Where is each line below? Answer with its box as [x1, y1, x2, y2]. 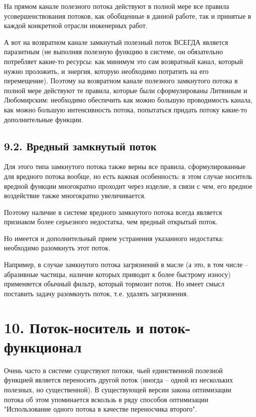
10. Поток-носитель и [4, 317, 144, 337]
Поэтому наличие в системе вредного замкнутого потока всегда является [4, 207, 222, 217]
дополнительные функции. [4, 114, 83, 124]
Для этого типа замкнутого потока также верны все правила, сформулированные [4, 161, 246, 172]
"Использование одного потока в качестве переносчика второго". [4, 404, 197, 414]
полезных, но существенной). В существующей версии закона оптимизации [4, 384, 231, 394]
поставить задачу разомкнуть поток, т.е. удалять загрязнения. [4, 288, 188, 298]
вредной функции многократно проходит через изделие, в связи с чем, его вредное [4, 180, 253, 191]
